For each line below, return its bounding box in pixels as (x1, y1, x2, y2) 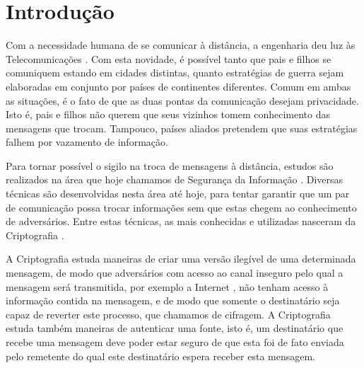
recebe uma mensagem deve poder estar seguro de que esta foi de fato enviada (6, 335, 344, 349)
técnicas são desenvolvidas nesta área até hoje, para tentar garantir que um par (6, 186, 350, 201)
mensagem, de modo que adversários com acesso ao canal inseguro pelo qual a (6, 265, 344, 280)
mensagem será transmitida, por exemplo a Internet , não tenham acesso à (6, 279, 329, 294)
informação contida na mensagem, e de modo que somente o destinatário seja (6, 293, 340, 308)
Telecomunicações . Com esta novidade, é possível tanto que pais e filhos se (6, 51, 331, 66)
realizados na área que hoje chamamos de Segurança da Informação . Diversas (6, 172, 344, 187)
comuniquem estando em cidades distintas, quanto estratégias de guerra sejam (6, 65, 344, 80)
